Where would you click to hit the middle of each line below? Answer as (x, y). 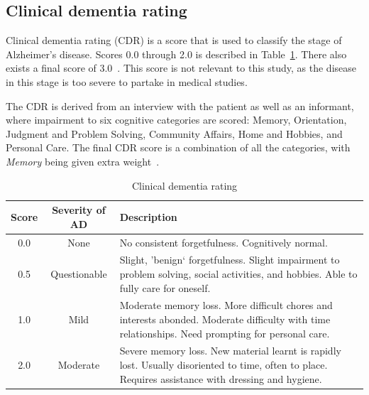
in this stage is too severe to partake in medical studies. (127, 81)
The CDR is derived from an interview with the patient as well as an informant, (180, 105)
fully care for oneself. (165, 287)
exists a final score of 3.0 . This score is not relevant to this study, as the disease (181, 68)
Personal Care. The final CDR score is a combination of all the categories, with (178, 147)
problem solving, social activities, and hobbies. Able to (238, 274)
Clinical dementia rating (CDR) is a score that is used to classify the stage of (174, 40)
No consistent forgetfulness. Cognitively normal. (224, 242)
